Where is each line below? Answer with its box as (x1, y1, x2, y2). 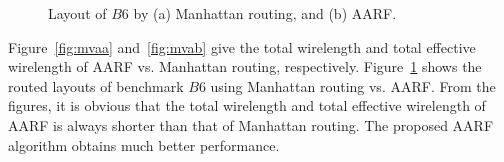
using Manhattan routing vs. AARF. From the (210, 75, 496, 96)
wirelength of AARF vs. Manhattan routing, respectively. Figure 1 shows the (8, 56, 482, 77)
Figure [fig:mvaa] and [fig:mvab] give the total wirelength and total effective (8, 36, 476, 57)
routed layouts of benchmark (8, 75, 184, 96)
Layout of (48, 3, 107, 23)
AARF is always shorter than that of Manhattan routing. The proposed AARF (8, 114, 494, 135)
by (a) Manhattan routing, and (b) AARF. (133, 3, 397, 23)
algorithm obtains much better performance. (8, 134, 280, 155)
